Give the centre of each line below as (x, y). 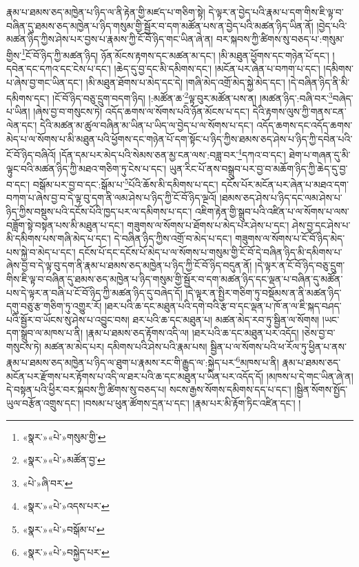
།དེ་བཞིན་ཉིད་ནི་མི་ (319, 82)
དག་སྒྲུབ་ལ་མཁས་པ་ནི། (45, 333)
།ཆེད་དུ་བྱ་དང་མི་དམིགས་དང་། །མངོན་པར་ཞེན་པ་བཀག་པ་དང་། (217, 69)
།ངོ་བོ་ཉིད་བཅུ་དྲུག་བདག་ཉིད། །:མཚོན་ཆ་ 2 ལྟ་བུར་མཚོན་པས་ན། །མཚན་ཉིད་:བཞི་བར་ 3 (193, 97)
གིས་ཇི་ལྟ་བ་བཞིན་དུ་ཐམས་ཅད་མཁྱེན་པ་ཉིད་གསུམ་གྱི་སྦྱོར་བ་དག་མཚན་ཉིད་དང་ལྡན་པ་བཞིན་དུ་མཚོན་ (175, 278)
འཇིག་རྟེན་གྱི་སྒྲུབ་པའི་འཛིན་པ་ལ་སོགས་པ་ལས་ (272, 211)
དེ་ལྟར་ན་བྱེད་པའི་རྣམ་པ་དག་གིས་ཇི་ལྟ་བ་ (276, 12)
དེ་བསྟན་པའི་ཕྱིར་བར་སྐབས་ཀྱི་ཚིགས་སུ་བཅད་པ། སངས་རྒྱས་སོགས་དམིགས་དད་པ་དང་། (149, 389)
